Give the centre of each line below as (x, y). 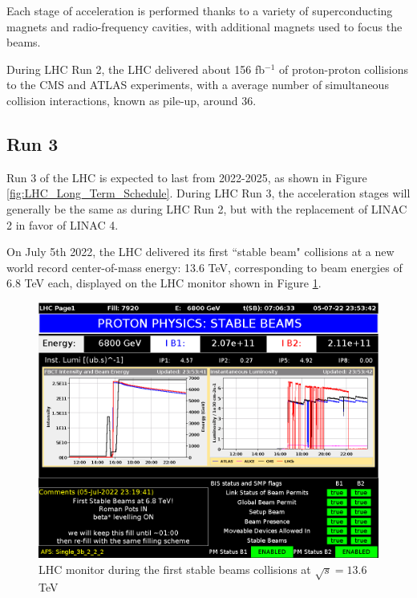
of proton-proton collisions (344, 69)
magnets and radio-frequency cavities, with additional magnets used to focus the (204, 26)
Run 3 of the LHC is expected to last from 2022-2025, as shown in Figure (187, 177)
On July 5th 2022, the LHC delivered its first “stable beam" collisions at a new (200, 252)
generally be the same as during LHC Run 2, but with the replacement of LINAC (207, 208)
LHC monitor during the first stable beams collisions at (175, 569)
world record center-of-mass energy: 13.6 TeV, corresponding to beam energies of (204, 267)
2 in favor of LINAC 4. (63, 224)
